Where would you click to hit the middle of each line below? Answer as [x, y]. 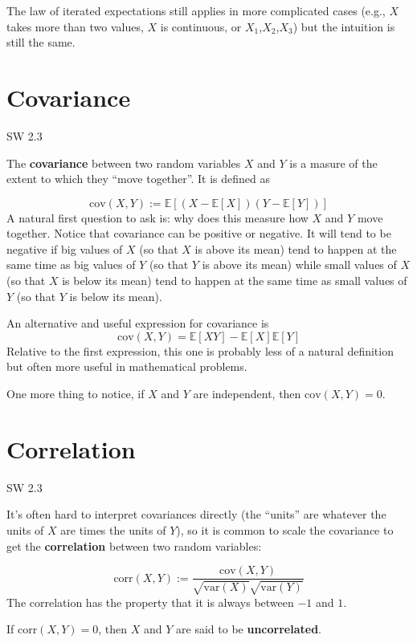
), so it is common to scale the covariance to [285, 529]
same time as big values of [71, 265]
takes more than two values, [75, 26]
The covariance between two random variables [124, 163]
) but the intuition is [344, 26]
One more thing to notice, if [76, 394]
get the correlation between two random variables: [134, 545]
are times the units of [113, 529]
